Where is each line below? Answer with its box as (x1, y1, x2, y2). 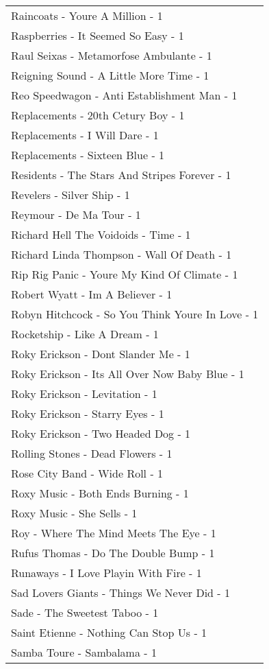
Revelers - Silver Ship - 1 (11, 187, 130, 202)
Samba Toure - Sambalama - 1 (11, 644, 157, 660)
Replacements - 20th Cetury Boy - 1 (11, 107, 185, 123)
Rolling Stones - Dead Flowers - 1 (11, 445, 172, 461)
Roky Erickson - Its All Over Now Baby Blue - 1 (11, 366, 244, 382)
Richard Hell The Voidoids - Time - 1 (11, 226, 191, 242)
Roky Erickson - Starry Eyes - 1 (11, 406, 164, 421)
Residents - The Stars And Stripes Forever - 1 (11, 167, 231, 183)
